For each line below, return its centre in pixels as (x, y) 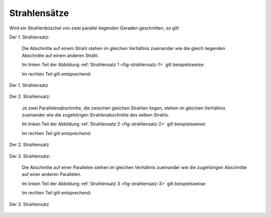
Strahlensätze (39, 13)
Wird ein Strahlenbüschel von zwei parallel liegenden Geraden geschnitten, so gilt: (95, 28)
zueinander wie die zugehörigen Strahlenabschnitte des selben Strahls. (96, 115)
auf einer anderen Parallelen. (52, 174)
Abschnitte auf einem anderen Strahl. (60, 55)
